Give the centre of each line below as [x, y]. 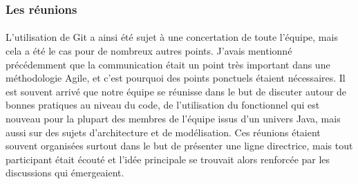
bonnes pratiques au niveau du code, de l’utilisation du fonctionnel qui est [163, 105]
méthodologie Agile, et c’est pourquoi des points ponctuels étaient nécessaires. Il [176, 78]
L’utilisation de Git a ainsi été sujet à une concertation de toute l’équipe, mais [172, 37]
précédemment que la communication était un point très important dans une [168, 64]
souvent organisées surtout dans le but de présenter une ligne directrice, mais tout [179, 146]
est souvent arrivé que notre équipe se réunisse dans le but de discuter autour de [176, 91]
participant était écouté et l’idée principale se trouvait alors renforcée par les [168, 159]
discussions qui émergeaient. [65, 173]
